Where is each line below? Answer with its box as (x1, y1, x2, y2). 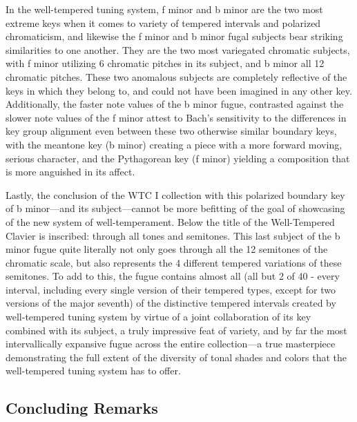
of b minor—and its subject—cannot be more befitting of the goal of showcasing (6, 201, 345, 215)
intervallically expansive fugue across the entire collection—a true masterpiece (6, 336, 336, 351)
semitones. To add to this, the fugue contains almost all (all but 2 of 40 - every (6, 269, 340, 283)
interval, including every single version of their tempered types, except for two (6, 282, 336, 296)
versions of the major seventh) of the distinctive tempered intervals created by (6, 296, 336, 310)
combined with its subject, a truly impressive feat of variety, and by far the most (6, 323, 347, 337)
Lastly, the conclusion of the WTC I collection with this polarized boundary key (6, 187, 345, 202)
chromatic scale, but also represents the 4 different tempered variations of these (6, 255, 342, 269)
